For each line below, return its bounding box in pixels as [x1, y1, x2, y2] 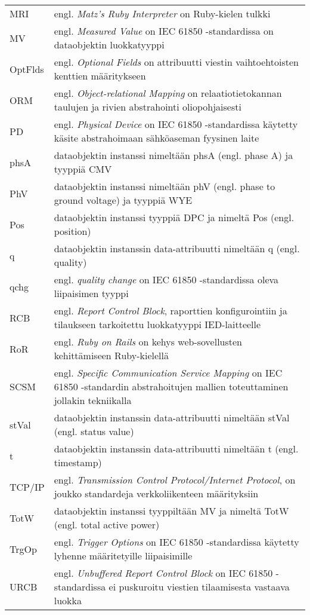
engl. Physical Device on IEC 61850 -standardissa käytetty [54, 117, 298, 131]
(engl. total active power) [54, 518, 160, 531]
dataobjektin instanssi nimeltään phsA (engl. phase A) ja [54, 148, 293, 162]
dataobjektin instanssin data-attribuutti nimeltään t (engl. [54, 442, 299, 455]
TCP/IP [10, 479, 45, 494]
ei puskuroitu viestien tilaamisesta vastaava [108, 580, 290, 593]
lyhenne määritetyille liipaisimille [54, 549, 193, 562]
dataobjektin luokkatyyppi [54, 38, 165, 51]
